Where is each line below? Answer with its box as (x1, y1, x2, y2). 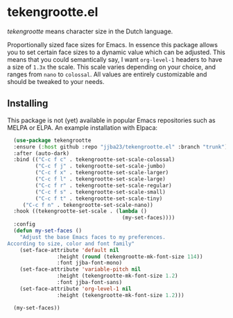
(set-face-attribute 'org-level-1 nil (19, 285, 132, 292)
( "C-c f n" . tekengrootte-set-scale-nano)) (22, 201, 154, 208)
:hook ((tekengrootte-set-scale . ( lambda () (13, 208, 148, 215)
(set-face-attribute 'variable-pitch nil (19, 266, 141, 273)
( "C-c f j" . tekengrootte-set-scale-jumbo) (35, 162, 166, 170)
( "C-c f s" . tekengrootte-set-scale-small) (35, 188, 166, 195)
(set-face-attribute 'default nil (19, 246, 119, 253)
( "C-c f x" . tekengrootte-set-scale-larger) (35, 169, 169, 176)
